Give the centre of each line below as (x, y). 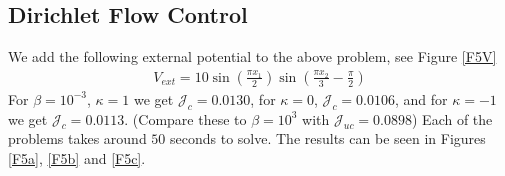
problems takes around (77, 138)
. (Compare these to (185, 118)
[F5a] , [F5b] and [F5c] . (77, 158)
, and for (421, 98)
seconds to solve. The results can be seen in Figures (328, 138)
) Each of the (452, 118)
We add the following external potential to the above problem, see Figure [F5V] (252, 56)
